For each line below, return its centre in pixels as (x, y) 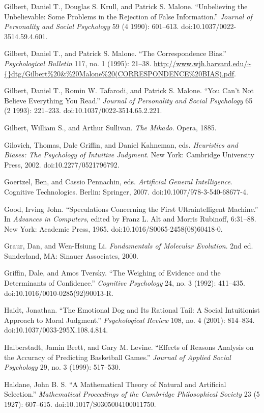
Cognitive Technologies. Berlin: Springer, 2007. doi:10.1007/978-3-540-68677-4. (126, 191)
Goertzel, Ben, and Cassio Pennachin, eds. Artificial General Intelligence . (118, 182)
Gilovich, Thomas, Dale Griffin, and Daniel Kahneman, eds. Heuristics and (121, 144)
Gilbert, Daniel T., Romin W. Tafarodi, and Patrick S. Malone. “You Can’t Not (129, 90)
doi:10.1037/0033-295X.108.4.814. (56, 330)
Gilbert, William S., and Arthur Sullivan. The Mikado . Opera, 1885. (110, 127)
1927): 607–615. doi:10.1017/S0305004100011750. (80, 404)
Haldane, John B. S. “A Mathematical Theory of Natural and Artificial (115, 384)
